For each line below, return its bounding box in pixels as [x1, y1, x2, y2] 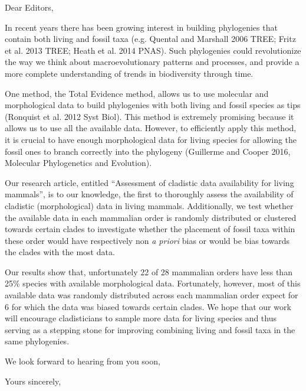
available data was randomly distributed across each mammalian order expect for [5, 289, 298, 301]
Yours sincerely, [5, 374, 61, 387]
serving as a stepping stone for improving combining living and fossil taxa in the [5, 323, 295, 335]
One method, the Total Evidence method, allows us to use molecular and [5, 87, 269, 99]
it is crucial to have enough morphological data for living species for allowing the [5, 133, 297, 145]
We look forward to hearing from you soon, [5, 355, 160, 367]
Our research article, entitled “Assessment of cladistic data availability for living [5, 176, 294, 188]
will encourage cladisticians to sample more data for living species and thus [5, 312, 277, 324]
